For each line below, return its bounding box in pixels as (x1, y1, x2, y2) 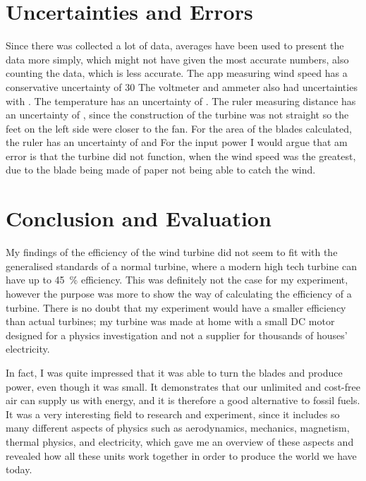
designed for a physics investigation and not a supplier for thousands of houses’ (6, 327, 348, 342)
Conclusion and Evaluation (6, 204, 272, 233)
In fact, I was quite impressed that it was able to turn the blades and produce (6, 365, 343, 379)
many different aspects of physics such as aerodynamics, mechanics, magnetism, (6, 420, 350, 435)
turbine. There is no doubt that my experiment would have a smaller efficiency (6, 300, 346, 315)
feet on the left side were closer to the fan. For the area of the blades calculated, (6, 121, 352, 135)
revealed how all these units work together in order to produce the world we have (6, 448, 357, 463)
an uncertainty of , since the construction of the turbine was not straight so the (6, 107, 349, 122)
